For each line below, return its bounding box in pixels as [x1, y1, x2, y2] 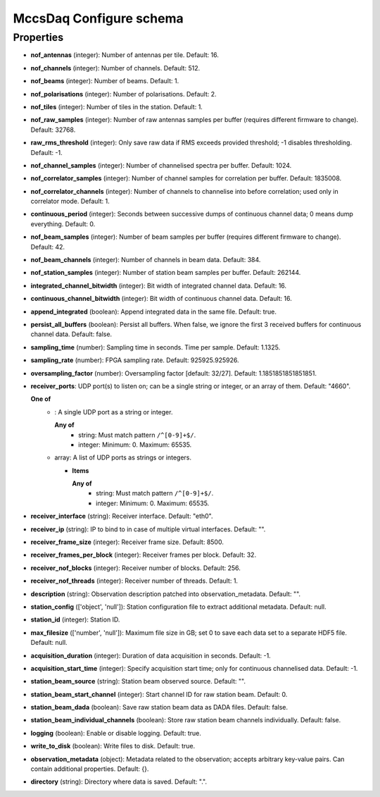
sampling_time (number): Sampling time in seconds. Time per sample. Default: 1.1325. [30, 342, 281, 352]
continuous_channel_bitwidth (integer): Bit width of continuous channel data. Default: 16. [30, 295, 292, 303]
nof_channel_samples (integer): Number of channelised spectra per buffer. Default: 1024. [30, 161, 292, 169]
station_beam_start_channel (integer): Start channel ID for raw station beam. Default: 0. [30, 690, 288, 698]
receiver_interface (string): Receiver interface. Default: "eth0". [30, 512, 213, 521]
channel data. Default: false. [30, 330, 113, 338]
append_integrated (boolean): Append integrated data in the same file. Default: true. [30, 307, 277, 316]
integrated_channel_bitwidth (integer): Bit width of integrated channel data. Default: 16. [30, 281, 287, 290]
